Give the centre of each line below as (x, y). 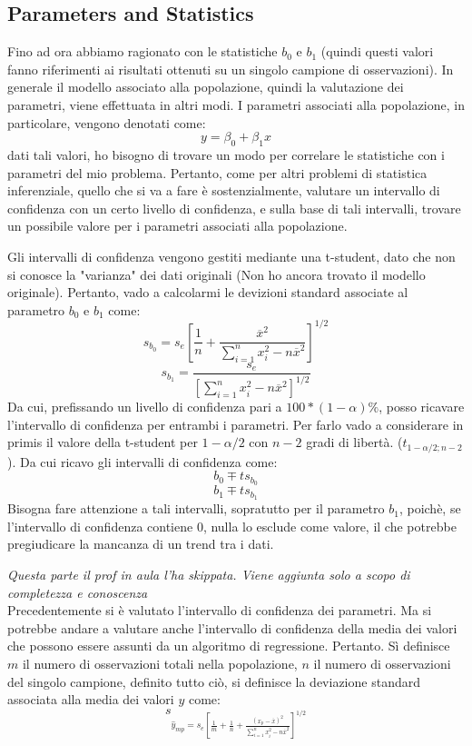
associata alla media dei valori (91, 699)
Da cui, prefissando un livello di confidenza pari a (145, 407)
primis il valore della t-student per (103, 442)
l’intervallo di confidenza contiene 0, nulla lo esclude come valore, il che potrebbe (232, 526)
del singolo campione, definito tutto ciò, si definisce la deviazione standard (214, 681)
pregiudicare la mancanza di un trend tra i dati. (141, 544)
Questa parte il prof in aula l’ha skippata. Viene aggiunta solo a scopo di (209, 574)
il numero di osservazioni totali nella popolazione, (160, 663)
